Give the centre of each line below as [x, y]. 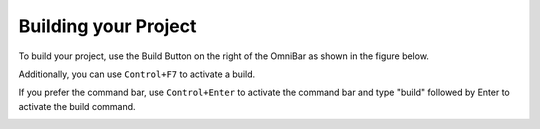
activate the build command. [77, 106]
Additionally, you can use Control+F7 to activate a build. [137, 74]
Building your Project [107, 26]
